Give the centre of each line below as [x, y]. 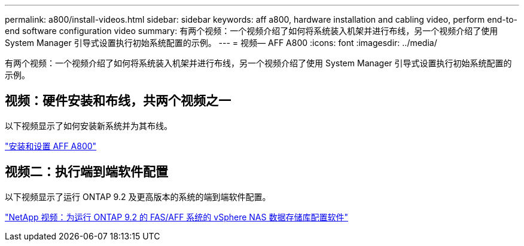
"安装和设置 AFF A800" [51, 146]
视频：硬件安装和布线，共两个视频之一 [118, 101]
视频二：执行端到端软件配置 [86, 172]
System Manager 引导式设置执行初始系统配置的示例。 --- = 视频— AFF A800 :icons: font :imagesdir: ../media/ [221, 43]
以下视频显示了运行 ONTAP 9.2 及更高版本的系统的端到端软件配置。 [138, 196]
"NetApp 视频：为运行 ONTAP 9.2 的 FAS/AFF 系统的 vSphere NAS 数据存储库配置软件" [176, 217]
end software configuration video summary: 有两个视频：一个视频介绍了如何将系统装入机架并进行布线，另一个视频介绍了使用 [252, 31]
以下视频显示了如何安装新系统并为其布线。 [89, 125]
